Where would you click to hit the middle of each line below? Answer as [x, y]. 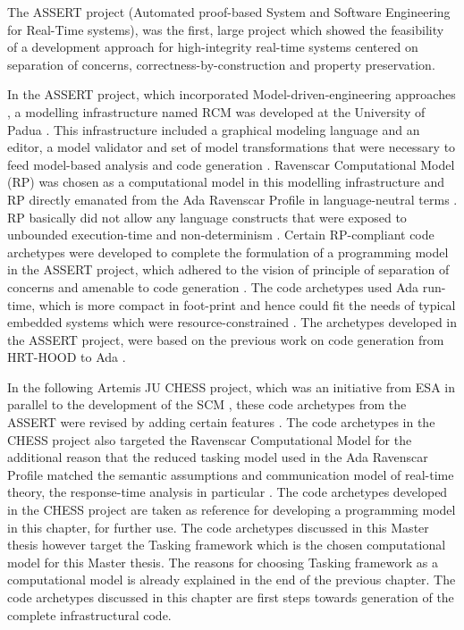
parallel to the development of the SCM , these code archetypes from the [207, 404]
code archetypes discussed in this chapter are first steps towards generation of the [231, 597]
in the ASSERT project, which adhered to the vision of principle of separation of [228, 269]
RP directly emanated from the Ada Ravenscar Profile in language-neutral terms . [232, 199]
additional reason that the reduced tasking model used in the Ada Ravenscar [218, 457]
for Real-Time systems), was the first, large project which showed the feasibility [226, 29]
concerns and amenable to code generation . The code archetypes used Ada [213, 286]
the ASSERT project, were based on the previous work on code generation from [226, 339]
